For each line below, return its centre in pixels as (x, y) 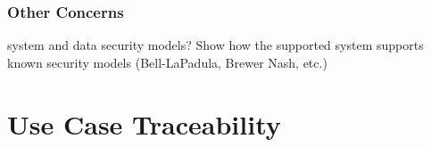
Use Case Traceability (144, 123)
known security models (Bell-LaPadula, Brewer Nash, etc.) (167, 62)
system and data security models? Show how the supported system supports (215, 45)
